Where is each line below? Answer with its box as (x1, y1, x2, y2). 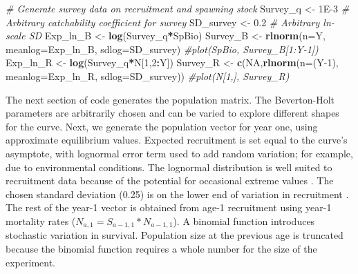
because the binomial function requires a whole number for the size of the (6, 241, 317, 255)
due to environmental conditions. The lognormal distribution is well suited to (6, 159, 332, 174)
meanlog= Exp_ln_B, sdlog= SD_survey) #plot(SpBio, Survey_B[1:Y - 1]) (6, 41, 319, 56)
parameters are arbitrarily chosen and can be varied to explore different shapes (6, 106, 339, 120)
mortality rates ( (6, 213, 76, 228)
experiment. (6, 255, 55, 269)
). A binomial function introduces (173, 213, 315, 228)
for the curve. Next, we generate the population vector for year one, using (6, 119, 318, 133)
